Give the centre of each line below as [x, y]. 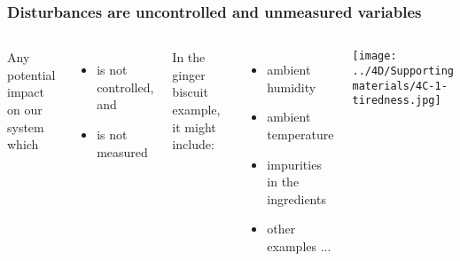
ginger [189, 74]
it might [194, 127]
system [26, 127]
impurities [294, 164]
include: [193, 144]
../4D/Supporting [403, 71]
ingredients [296, 198]
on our [25, 109]
